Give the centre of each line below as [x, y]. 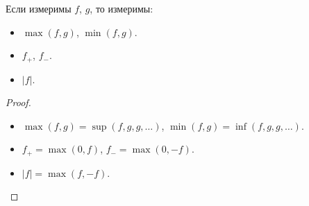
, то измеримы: [122, 8]
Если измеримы [39, 8]
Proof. [18, 102]
